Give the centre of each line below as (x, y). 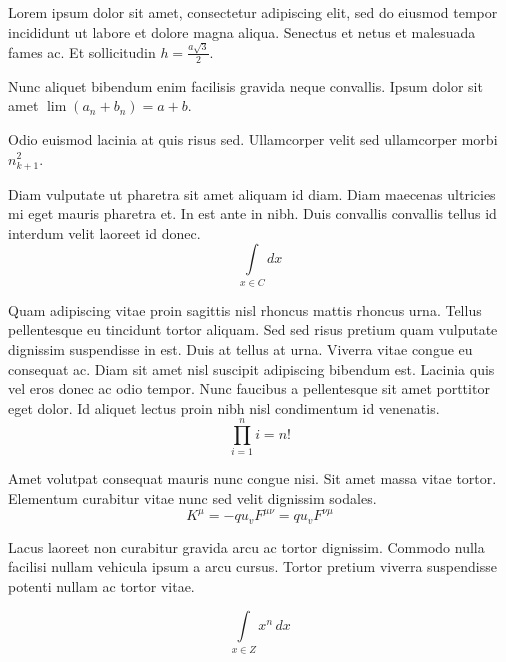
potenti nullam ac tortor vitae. (101, 585)
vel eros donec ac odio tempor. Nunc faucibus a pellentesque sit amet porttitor (249, 388)
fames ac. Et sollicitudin (82, 51)
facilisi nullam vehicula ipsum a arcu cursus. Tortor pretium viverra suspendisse (252, 566)
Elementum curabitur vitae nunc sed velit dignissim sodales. (192, 498)
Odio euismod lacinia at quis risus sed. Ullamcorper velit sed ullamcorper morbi (253, 138)
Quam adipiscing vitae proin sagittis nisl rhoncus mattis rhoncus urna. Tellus (245, 309)
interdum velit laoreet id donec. (104, 232)
